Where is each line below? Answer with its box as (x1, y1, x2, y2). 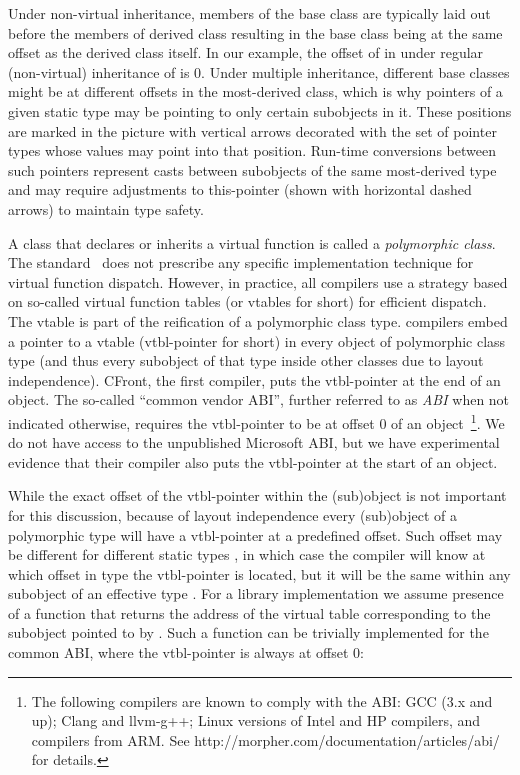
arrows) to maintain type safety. (8, 198, 204, 219)
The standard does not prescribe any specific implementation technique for (8, 252, 474, 273)
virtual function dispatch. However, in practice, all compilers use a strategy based (8, 271, 508, 292)
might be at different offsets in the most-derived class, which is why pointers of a (8, 81, 503, 102)
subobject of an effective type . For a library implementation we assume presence (8, 583, 504, 604)
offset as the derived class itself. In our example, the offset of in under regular (8, 42, 484, 63)
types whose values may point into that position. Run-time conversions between (8, 140, 496, 161)
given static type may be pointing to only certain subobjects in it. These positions (8, 100, 512, 121)
